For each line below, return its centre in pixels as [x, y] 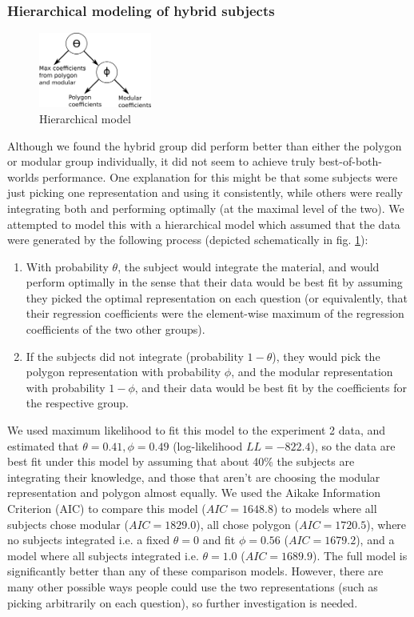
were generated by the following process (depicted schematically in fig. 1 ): [188, 240]
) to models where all [325, 508]
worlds [23, 176]
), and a [375, 540]
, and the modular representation [312, 372]
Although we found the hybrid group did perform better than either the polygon [205, 145]
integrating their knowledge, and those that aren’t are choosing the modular [194, 477]
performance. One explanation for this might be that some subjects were [220, 176]
